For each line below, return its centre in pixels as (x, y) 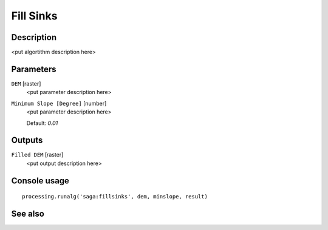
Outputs (27, 140)
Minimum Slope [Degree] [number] (59, 103)
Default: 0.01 (42, 123)
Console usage (40, 181)
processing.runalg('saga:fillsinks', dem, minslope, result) (115, 197)
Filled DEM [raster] (37, 155)
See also (28, 214)
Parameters (34, 69)
